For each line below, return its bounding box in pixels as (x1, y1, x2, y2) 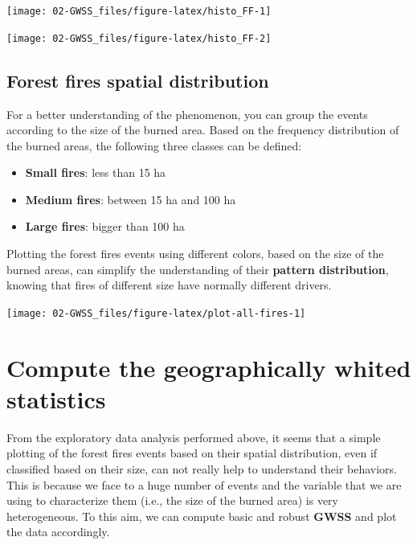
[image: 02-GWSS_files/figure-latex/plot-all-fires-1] (6, 307, 306, 319)
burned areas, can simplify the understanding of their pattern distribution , (6, 260, 389, 277)
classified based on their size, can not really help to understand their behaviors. (6, 461, 398, 477)
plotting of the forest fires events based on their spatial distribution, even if (6, 445, 378, 461)
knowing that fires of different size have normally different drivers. (6, 277, 332, 293)
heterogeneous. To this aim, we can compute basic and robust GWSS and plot (6, 507, 397, 524)
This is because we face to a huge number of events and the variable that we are (6, 476, 402, 493)
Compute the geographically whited (6, 350, 411, 383)
